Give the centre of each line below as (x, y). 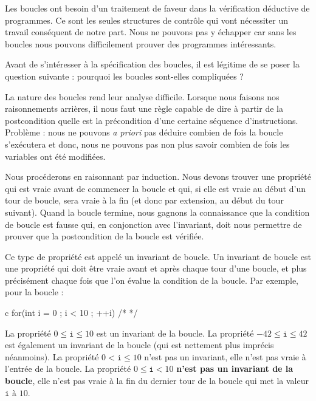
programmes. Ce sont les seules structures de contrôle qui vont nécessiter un (146, 20)
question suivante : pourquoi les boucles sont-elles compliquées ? (124, 76)
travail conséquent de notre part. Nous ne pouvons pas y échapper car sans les (151, 32)
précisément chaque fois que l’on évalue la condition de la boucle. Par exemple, (152, 280)
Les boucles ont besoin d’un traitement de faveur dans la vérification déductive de (157, 8)
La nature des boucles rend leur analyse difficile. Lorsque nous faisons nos (142, 96)
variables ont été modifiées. (55, 156)
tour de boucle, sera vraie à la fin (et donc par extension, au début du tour (144, 200)
